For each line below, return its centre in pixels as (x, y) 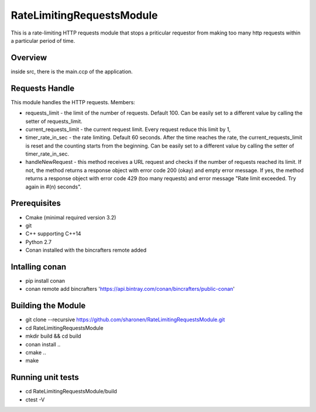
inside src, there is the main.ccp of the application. (72, 71)
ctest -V (35, 399)
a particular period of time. (43, 40)
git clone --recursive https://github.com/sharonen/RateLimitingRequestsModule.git (125, 320)
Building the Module (48, 306)
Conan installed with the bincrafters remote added (86, 250)
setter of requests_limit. (54, 121)
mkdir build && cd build (53, 336)
